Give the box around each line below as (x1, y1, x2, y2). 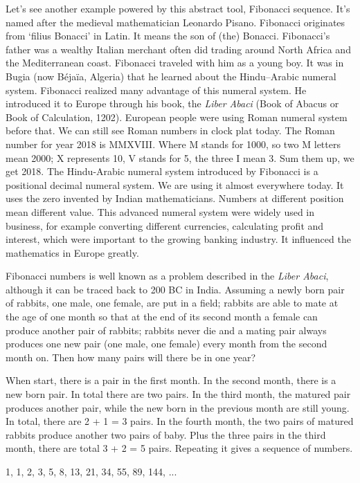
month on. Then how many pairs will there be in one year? (6, 349, 256, 364)
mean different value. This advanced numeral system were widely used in (6, 204, 315, 219)
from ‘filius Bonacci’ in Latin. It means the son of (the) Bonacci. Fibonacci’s (6, 28, 330, 43)
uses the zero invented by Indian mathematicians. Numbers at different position (6, 191, 344, 206)
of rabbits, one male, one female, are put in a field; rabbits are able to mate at (6, 295, 339, 310)
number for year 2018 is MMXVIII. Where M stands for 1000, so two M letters (6, 136, 341, 151)
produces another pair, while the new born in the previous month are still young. (6, 400, 350, 414)
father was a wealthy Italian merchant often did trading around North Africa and (6, 42, 351, 56)
